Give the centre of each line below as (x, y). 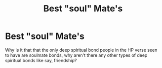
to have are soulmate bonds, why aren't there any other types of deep (76, 55)
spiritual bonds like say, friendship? (41, 60)
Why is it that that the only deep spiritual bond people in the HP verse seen (81, 50)
